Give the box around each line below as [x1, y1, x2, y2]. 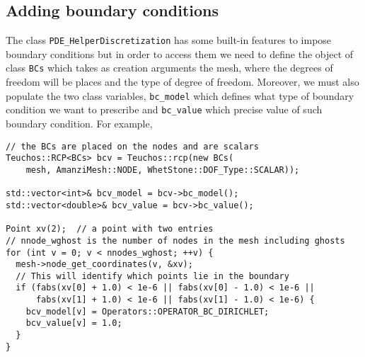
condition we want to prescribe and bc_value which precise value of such [6, 102, 323, 117]
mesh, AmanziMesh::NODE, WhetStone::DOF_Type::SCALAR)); [25, 164, 300, 175]
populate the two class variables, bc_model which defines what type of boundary [6, 88, 354, 103]
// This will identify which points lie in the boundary [16, 271, 289, 281]
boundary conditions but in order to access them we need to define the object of [6, 46, 354, 61]
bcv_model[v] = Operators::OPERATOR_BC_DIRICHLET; [25, 306, 270, 317]
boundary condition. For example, [6, 116, 153, 131]
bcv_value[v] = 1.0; [25, 318, 122, 329]
